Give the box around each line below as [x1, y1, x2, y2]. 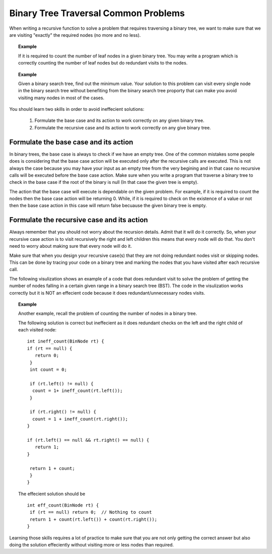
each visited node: [18, 327, 56, 333]
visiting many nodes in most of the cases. [18, 95, 105, 101]
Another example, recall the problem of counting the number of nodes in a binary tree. [18, 310, 197, 317]
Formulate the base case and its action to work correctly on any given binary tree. [34, 117, 205, 123]
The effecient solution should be [18, 491, 86, 497]
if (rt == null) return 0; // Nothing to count [29, 509, 152, 515]
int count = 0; [29, 367, 67, 373]
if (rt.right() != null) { [29, 409, 97, 415]
